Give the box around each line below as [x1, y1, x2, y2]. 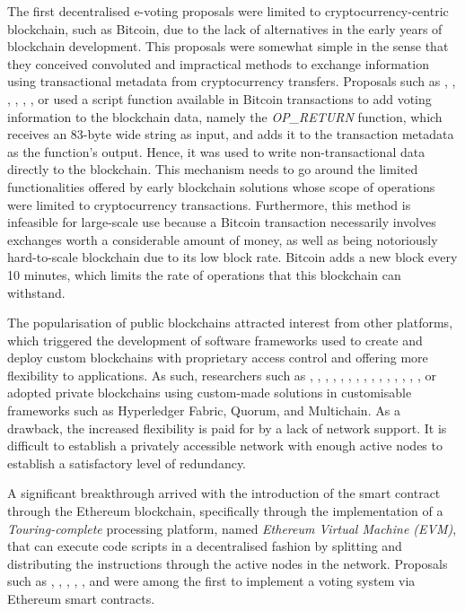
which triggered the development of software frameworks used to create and [7, 330, 423, 349]
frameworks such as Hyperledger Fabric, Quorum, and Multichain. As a [7, 401, 400, 420]
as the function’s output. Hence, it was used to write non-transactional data [7, 142, 426, 161]
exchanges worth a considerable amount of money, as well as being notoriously [7, 230, 438, 249]
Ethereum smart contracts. [7, 589, 155, 607]
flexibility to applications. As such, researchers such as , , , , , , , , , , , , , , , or [7, 365, 436, 384]
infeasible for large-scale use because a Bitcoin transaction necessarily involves [7, 213, 436, 231]
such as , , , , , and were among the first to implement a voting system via [7, 572, 416, 590]
